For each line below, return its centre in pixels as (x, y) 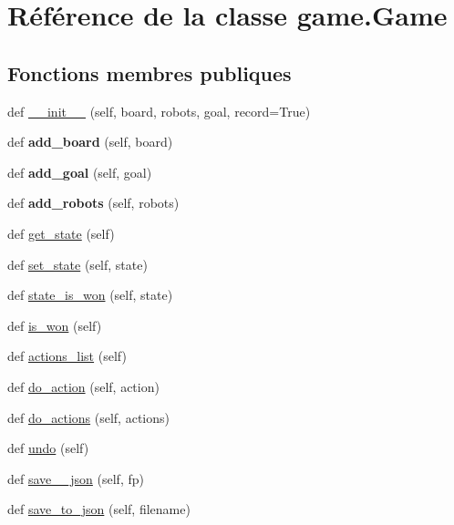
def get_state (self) (61, 233)
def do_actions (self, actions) (88, 417)
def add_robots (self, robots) (93, 203)
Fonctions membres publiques (150, 72)
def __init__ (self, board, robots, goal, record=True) (159, 111)
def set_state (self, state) (77, 264)
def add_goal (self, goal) (80, 172)
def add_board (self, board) (90, 142)
